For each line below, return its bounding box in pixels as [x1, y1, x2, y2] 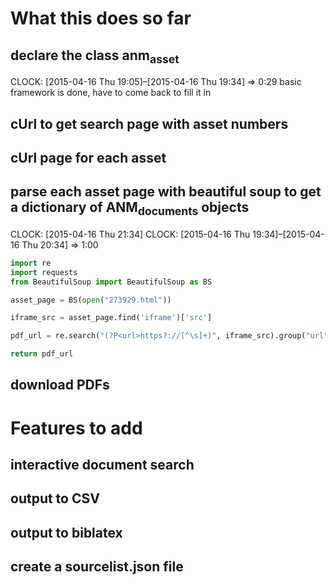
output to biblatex [10, 524, 123, 541]
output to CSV [10, 490, 100, 507]
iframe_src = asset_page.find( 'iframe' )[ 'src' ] [10, 313, 213, 323]
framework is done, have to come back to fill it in [10, 87, 212, 99]
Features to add [10, 417, 143, 439]
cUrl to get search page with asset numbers [10, 115, 289, 132]
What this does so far [10, 7, 192, 30]
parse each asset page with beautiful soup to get [10, 183, 322, 201]
